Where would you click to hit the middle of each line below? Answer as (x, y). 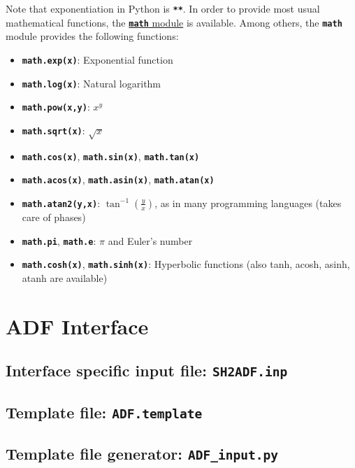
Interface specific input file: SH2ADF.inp (147, 370)
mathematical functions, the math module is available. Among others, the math (174, 22)
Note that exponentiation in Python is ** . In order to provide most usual (163, 8)
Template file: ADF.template (104, 412)
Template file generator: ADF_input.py (142, 453)
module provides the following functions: (92, 36)
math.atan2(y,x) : (61, 203)
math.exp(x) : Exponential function (97, 59)
